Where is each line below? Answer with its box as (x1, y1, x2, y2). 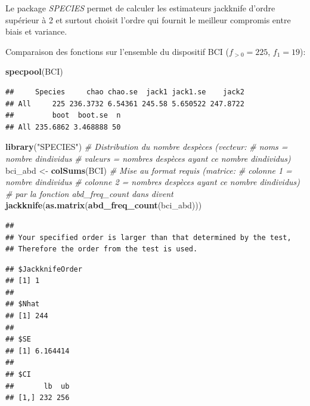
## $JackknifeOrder (5, 264, 82, 273)
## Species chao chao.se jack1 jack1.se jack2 (5, 87, 244, 96)
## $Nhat (5, 300, 40, 309)
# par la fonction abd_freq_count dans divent (5, 187, 173, 199)
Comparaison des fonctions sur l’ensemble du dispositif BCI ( (5, 45, 229, 57)
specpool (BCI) (5, 65, 63, 78)
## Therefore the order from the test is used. (5, 245, 198, 254)
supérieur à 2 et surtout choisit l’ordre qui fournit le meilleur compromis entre (5, 13, 291, 26)
